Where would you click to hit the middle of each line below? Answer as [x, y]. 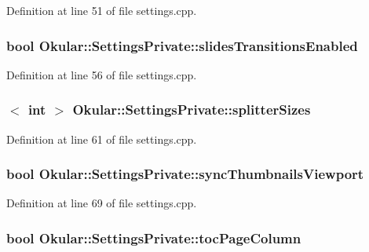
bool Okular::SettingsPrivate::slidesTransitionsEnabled [182, 45]
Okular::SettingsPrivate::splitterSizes [192, 110]
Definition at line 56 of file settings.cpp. [102, 74]
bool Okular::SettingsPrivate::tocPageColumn [154, 237]
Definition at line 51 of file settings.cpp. [102, 10]
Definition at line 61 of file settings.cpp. [102, 139]
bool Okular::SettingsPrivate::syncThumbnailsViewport [185, 174]
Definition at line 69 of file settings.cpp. [102, 203]
